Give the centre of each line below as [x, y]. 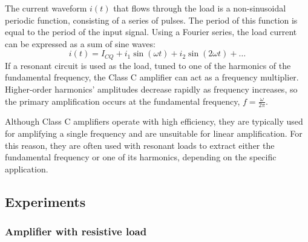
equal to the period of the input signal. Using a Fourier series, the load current [151, 32]
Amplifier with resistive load [76, 231]
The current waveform [46, 8]
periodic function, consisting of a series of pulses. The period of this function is [151, 20]
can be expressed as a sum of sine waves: [80, 43]
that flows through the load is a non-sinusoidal [200, 8]
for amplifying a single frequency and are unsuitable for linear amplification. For [154, 133]
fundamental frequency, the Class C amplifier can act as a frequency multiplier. [152, 77]
